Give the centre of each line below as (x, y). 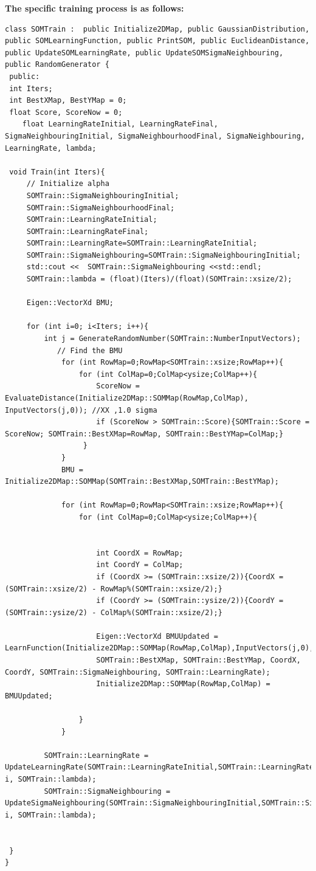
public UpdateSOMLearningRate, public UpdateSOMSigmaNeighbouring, (144, 53)
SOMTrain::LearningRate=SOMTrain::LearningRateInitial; (142, 243)
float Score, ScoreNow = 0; (66, 112)
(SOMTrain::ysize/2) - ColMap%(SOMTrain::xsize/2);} (114, 612)
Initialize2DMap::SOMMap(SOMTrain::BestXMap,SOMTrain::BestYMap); (142, 482)
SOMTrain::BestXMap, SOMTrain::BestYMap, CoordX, (198, 660)
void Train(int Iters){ (57, 172)
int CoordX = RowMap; (140, 553)
